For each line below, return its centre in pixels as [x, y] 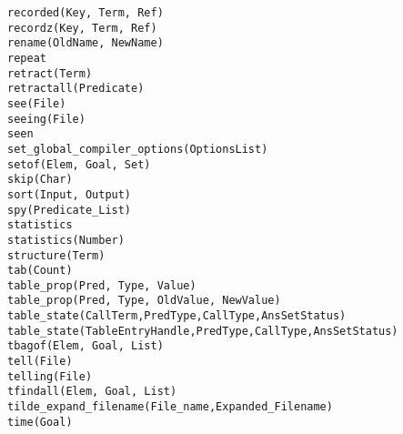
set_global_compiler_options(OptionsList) [138, 149]
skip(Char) [40, 180]
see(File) [37, 103]
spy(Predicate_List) [70, 210]
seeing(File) [46, 119]
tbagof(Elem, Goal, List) [86, 346]
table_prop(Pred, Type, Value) [102, 285]
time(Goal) [40, 422]
